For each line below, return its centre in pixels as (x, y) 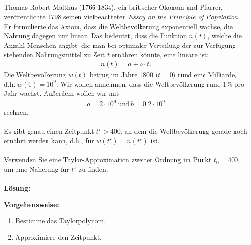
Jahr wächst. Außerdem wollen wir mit (62, 93)
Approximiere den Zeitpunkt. (59, 237)
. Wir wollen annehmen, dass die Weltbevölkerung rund (138, 84)
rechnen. (16, 112)
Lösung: (17, 188)
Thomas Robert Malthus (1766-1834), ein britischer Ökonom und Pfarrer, (113, 7)
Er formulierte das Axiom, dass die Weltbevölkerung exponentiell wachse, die (118, 26)
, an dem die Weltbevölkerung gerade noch (184, 131)
